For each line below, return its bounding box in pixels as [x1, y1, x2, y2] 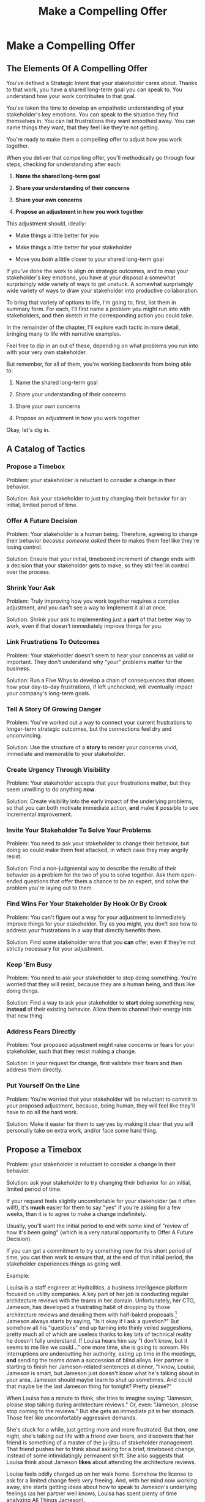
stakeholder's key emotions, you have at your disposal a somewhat [6, 274, 176, 281]
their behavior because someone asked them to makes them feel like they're [6, 537, 199, 544]
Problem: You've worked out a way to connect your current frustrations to [6, 719, 193, 726]
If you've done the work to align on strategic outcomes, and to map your [6, 268, 188, 274]
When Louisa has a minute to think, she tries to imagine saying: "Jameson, [6, 1395, 193, 1402]
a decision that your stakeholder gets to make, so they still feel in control [6, 562, 189, 569]
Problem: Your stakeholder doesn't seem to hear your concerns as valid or [6, 651, 194, 659]
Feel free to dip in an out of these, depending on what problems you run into [6, 342, 199, 349]
